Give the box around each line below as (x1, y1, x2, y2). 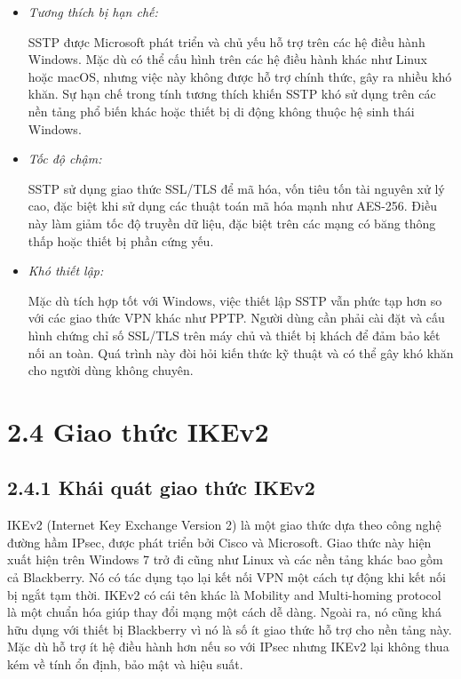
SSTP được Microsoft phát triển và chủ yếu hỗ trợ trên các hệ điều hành (28, 32, 425, 51)
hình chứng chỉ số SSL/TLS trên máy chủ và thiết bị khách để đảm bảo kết (28, 325, 441, 344)
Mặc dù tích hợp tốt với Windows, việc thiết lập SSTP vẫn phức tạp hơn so (28, 291, 442, 309)
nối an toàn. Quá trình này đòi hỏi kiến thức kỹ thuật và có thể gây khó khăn (28, 343, 454, 362)
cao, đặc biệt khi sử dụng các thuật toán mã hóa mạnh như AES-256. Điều (28, 196, 437, 215)
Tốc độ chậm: (28, 149, 102, 168)
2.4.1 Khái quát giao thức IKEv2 (7, 474, 315, 501)
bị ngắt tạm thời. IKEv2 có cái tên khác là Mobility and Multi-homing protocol (7, 585, 441, 603)
